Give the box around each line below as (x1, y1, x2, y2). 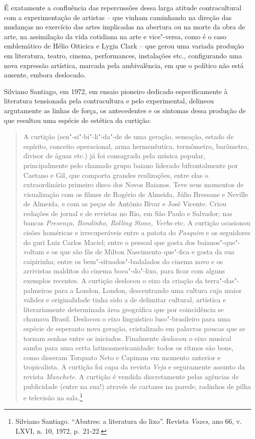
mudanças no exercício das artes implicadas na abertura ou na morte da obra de (4, 22, 245, 32)
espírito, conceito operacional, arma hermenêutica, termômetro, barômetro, (23, 141, 249, 151)
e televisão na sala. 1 (23, 391, 83, 402)
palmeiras (23, 285, 52, 295)
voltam (23, 246, 44, 257)
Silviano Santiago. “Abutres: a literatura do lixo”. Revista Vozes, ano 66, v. (15, 416, 242, 426)
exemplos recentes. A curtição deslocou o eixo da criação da (23, 275, 203, 286)
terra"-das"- (204, 275, 239, 286)
